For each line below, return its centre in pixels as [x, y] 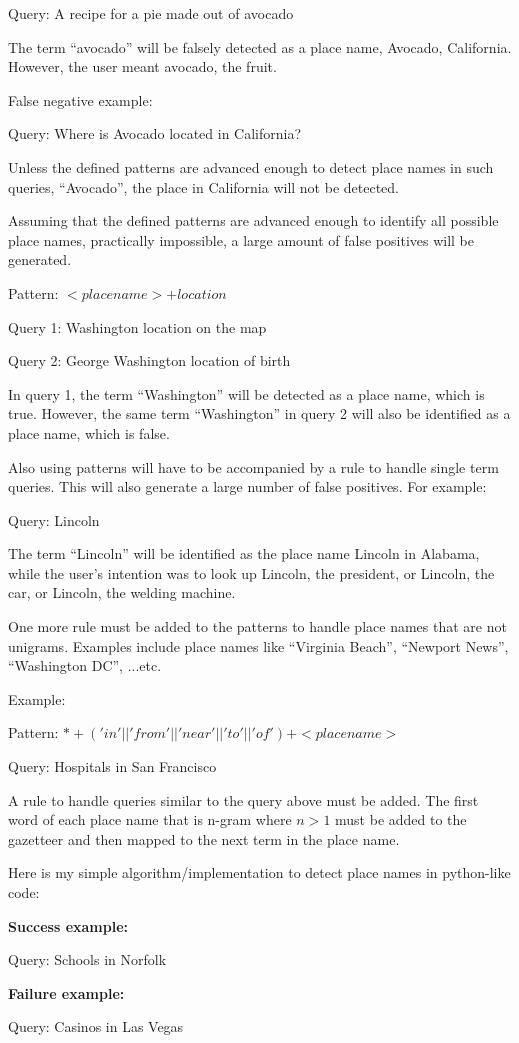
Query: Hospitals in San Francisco [112, 766]
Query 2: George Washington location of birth [149, 360]
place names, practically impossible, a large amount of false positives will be [241, 239]
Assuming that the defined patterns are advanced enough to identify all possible [253, 220]
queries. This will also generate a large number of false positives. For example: [247, 486]
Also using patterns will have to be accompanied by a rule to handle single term [253, 466]
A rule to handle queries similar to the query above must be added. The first [243, 799]
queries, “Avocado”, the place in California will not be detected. [203, 186]
